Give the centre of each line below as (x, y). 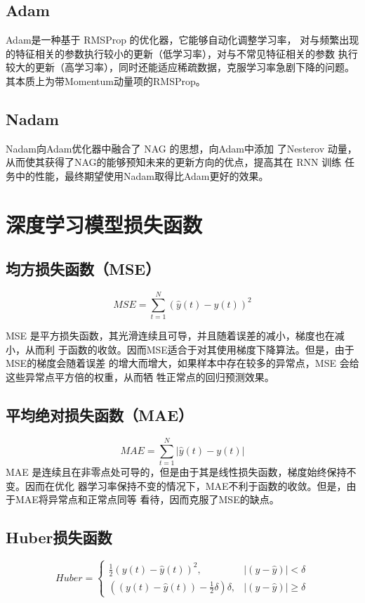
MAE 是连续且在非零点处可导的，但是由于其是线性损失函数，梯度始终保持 (176, 471)
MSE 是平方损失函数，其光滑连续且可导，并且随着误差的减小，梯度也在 (170, 336)
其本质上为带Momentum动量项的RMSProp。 (106, 80)
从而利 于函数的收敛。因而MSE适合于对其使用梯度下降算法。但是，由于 (190, 349)
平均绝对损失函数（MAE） (100, 415)
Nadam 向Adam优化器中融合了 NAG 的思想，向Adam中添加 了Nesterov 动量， (181, 148)
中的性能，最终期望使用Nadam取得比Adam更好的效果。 (142, 175)
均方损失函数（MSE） (83, 269)
